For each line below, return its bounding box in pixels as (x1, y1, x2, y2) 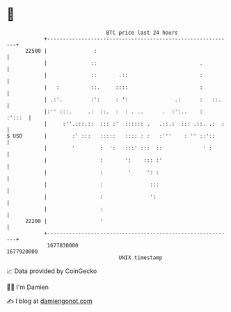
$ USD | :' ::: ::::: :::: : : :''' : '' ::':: (6, 132, 216, 140)
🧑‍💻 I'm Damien (6, 283, 49, 291)
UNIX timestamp (118, 254, 163, 261)
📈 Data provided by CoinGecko (6, 267, 97, 275)
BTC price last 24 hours (106, 29, 178, 36)
